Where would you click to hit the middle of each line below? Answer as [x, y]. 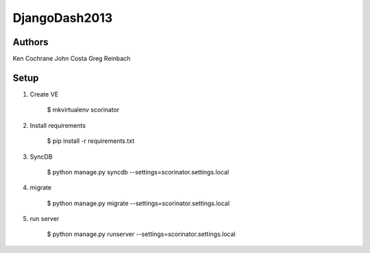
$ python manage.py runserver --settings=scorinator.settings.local [141, 234]
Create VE [44, 94]
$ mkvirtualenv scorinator [83, 110]
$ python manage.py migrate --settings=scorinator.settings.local [138, 203]
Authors [30, 42]
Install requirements [58, 125]
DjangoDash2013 [63, 18]
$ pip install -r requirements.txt [91, 141]
